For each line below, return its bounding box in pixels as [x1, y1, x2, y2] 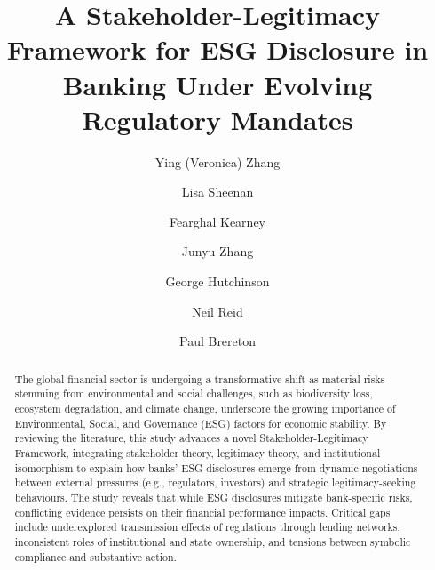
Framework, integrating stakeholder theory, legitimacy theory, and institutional [14, 445, 381, 460]
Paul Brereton [178, 332, 257, 350]
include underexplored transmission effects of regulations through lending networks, [14, 519, 400, 534]
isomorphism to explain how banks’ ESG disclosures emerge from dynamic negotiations [14, 460, 418, 475]
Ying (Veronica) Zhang [154, 152, 281, 171]
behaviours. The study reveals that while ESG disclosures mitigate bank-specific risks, [14, 489, 413, 504]
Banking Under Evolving [62, 66, 373, 102]
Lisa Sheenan [181, 182, 254, 201]
